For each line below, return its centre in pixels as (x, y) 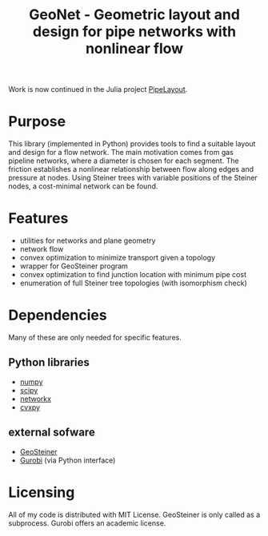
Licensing (42, 492)
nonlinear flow (134, 49)
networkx (36, 399)
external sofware (52, 433)
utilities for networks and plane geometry (88, 240)
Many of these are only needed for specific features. (95, 337)
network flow (42, 249)
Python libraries (49, 362)
